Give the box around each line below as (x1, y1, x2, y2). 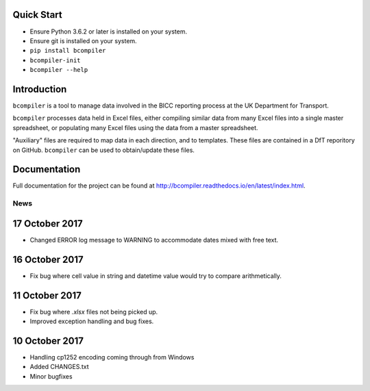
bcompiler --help (29, 66, 88, 74)
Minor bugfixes (29, 372, 73, 380)
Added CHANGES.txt (29, 363, 89, 371)
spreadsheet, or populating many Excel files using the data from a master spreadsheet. (12, 123, 258, 131)
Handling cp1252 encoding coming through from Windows (29, 353, 195, 362)
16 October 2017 (12, 253, 84, 265)
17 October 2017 (12, 218, 84, 229)
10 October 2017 (12, 335, 84, 346)
